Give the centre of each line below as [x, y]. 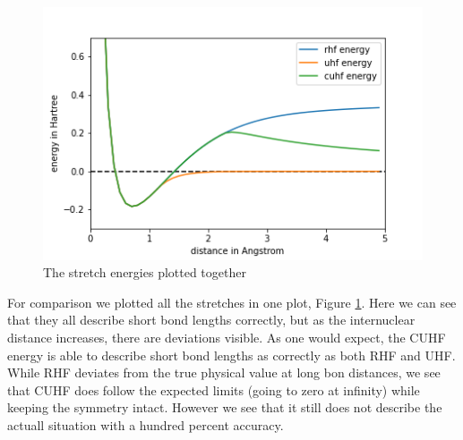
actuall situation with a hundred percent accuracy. [146, 425]
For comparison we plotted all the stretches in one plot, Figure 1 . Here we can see [232, 302]
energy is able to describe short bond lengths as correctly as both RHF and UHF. [231, 355]
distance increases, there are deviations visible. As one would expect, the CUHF [227, 338]
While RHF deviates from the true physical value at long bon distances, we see [224, 372]
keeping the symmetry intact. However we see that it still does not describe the [225, 407]
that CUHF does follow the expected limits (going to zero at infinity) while [214, 389]
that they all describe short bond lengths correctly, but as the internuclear [211, 320]
